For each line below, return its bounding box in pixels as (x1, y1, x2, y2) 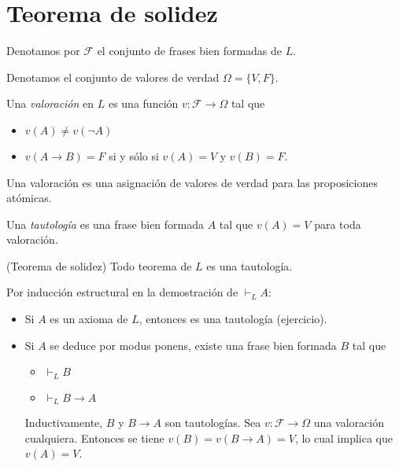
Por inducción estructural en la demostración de (6, 284, 238, 300)
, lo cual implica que (294, 429, 393, 446)
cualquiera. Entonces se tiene (24, 429, 164, 446)
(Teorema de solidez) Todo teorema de (6, 257, 192, 274)
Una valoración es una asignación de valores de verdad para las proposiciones (6, 174, 378, 190)
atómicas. (6, 189, 52, 206)
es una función (108, 95, 179, 112)
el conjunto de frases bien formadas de (97, 42, 283, 59)
